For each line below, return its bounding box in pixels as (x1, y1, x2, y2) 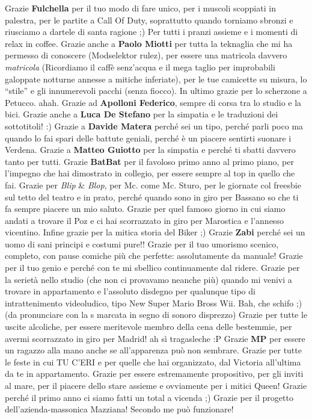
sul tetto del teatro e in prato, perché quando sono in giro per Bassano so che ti (5, 190, 299, 203)
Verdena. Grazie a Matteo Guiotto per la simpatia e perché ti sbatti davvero (5, 143, 296, 156)
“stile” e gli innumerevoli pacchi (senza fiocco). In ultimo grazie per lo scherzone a (5, 84, 307, 97)
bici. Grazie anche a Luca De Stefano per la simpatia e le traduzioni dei (5, 108, 278, 120)
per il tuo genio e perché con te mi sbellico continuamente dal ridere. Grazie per (5, 261, 300, 274)
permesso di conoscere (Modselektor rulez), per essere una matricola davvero (5, 49, 287, 61)
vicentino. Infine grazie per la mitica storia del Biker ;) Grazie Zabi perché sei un (5, 226, 305, 238)
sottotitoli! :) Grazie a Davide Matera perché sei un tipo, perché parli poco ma (5, 119, 304, 132)
